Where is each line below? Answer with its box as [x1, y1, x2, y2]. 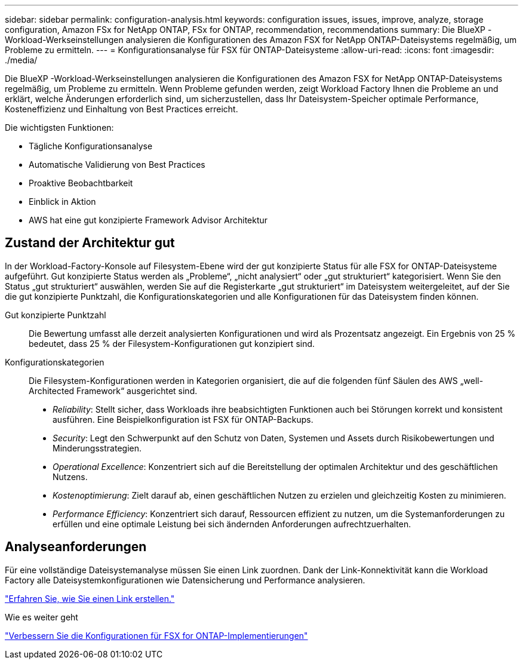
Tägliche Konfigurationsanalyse [29, 141, 153, 151]
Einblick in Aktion [29, 196, 96, 207]
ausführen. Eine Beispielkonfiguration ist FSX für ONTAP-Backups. [53, 414, 313, 425]
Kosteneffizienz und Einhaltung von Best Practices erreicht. [5, 104, 238, 114]
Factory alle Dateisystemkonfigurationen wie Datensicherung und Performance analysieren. [5, 574, 365, 585]
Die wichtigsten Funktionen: [5, 122, 114, 133]
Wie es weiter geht [5, 611, 78, 622]
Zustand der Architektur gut [5, 235, 175, 251]
